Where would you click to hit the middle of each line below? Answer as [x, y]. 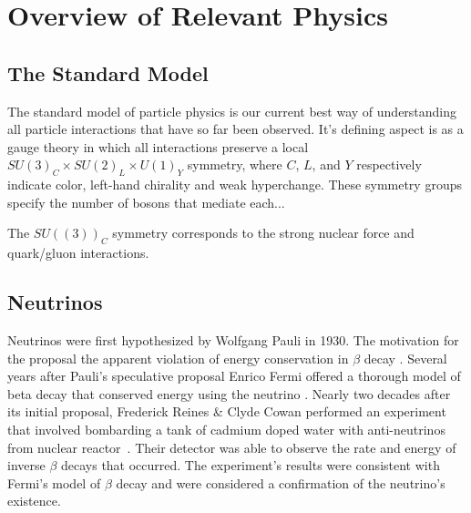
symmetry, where [235, 164]
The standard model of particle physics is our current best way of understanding [232, 111]
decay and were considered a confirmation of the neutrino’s [281, 482]
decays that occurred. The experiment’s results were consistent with [250, 465]
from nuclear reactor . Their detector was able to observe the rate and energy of [232, 447]
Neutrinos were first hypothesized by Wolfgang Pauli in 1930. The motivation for [233, 339]
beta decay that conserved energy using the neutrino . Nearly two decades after [229, 393]
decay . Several [405, 358]
